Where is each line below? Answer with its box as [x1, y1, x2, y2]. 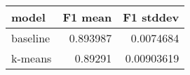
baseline [11, 30, 50, 46]
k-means [11, 50, 52, 66]
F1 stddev [123, 9, 179, 25]
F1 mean [62, 9, 112, 25]
